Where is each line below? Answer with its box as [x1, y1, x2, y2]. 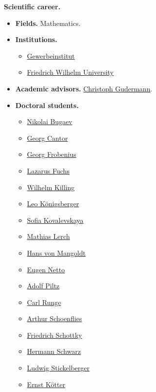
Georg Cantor [27, 132, 68, 143]
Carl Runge [27, 297, 61, 307]
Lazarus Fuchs [27, 165, 69, 175]
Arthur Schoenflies [27, 313, 82, 324]
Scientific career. [4, 1, 61, 11]
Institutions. [15, 34, 57, 44]
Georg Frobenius [27, 149, 76, 159]
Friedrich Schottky [27, 329, 82, 340]
